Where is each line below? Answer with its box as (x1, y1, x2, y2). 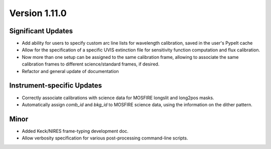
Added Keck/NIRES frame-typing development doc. (22, 128, 129, 134)
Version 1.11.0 (9, 8, 67, 19)
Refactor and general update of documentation (22, 68, 119, 74)
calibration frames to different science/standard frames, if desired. (22, 61, 160, 67)
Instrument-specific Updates (9, 81, 102, 90)
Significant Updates (9, 27, 73, 35)
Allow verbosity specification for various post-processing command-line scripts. (22, 135, 188, 141)
